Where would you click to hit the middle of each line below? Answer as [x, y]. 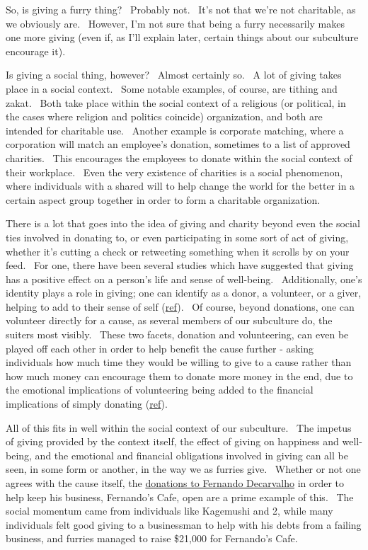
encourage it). [36, 51]
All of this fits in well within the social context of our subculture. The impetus [179, 427]
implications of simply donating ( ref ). [87, 404]
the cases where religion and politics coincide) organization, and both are [164, 116]
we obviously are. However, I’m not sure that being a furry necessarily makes [175, 23]
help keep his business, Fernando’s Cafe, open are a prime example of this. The [180, 497]
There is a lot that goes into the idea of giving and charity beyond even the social [183, 223]
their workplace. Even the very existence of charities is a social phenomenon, [174, 172]
